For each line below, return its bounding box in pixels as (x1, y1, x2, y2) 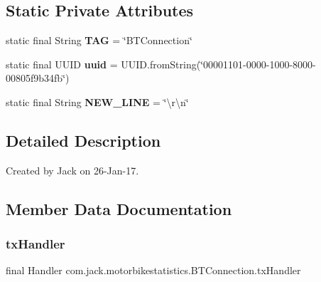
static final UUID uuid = (6, 56, 118, 71)
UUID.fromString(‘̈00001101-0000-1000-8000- (121, 56, 316, 71)
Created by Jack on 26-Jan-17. (6, 162, 139, 177)
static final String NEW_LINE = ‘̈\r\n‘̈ (6, 94, 189, 109)
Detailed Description (6, 129, 161, 151)
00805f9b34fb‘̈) (6, 70, 70, 85)
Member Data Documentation (6, 197, 232, 219)
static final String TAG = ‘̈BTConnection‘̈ (6, 33, 192, 48)
